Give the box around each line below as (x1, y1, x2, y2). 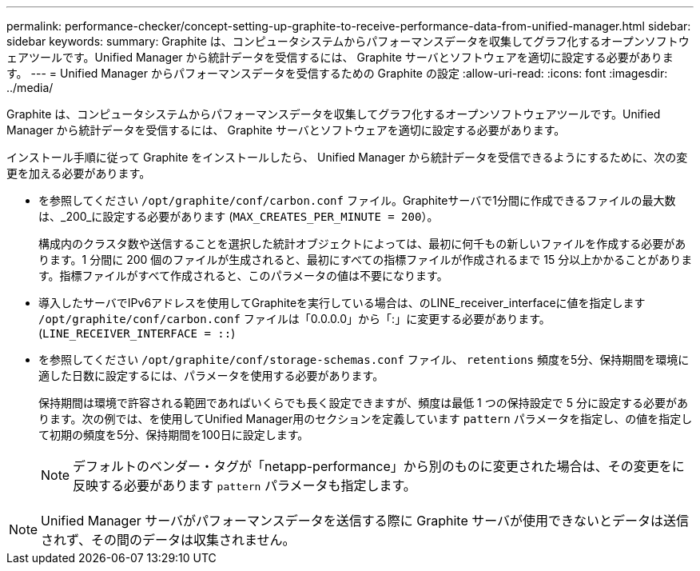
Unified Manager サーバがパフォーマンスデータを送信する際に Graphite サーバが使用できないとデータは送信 (41, 513, 690, 529)
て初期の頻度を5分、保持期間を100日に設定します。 (38, 428, 309, 441)
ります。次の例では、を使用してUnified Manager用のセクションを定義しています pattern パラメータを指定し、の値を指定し (38, 412, 693, 425)
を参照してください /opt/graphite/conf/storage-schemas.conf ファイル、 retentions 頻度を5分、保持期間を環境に (38, 353, 690, 366)
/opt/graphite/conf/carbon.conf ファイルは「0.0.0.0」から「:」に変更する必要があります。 (38, 312, 551, 325)
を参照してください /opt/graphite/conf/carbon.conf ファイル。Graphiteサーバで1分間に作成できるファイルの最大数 (38, 194, 676, 207)
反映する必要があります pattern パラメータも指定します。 (73, 477, 416, 493)
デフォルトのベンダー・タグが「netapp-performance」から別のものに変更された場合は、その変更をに (73, 458, 685, 474)
